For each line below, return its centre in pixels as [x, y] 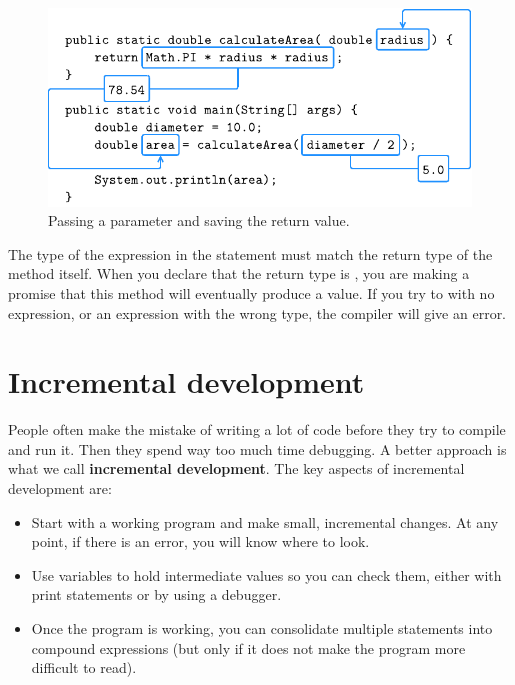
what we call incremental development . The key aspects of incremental [236, 468]
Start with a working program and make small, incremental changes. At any [265, 521]
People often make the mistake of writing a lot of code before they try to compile [257, 429]
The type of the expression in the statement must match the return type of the [250, 253]
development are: [60, 488]
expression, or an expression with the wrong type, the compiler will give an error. [257, 312]
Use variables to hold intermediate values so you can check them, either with [266, 574]
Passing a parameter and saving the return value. [199, 220]
